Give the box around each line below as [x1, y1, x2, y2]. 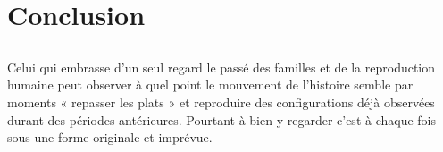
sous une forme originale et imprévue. [7, 128, 213, 147]
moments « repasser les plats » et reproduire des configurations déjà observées [7, 92, 435, 111]
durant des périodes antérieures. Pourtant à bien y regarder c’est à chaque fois [7, 110, 437, 129]
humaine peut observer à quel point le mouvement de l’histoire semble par [7, 75, 414, 94]
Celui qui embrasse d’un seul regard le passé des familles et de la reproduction [7, 57, 436, 76]
